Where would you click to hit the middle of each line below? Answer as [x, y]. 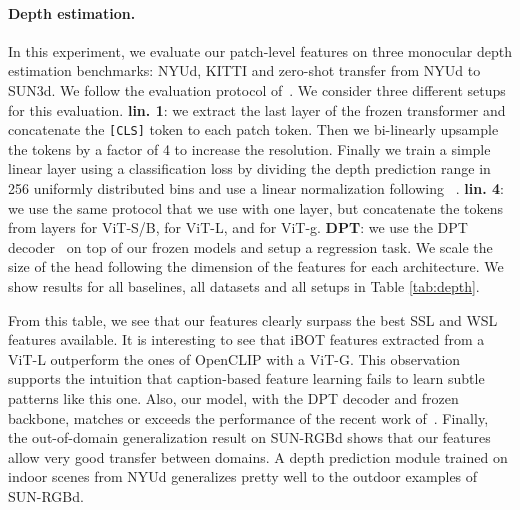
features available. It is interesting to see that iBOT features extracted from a [246, 339]
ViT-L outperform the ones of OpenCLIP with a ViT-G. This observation [234, 358]
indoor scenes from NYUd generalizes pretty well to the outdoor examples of [243, 476]
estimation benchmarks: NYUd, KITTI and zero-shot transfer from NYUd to [244, 70]
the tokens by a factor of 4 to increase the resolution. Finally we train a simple [249, 148]
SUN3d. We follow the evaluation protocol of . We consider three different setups [257, 89]
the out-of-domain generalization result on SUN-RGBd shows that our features [249, 437]
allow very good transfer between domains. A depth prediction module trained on [258, 456]
